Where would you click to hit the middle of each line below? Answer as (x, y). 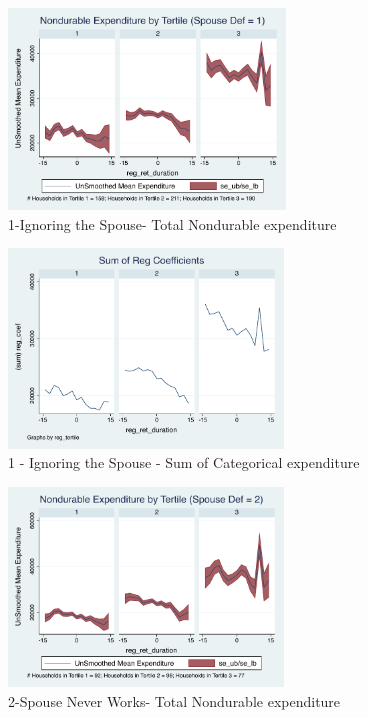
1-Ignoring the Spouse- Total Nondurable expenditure (172, 223)
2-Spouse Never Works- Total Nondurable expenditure (174, 700)
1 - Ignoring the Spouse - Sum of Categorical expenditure (184, 462)
